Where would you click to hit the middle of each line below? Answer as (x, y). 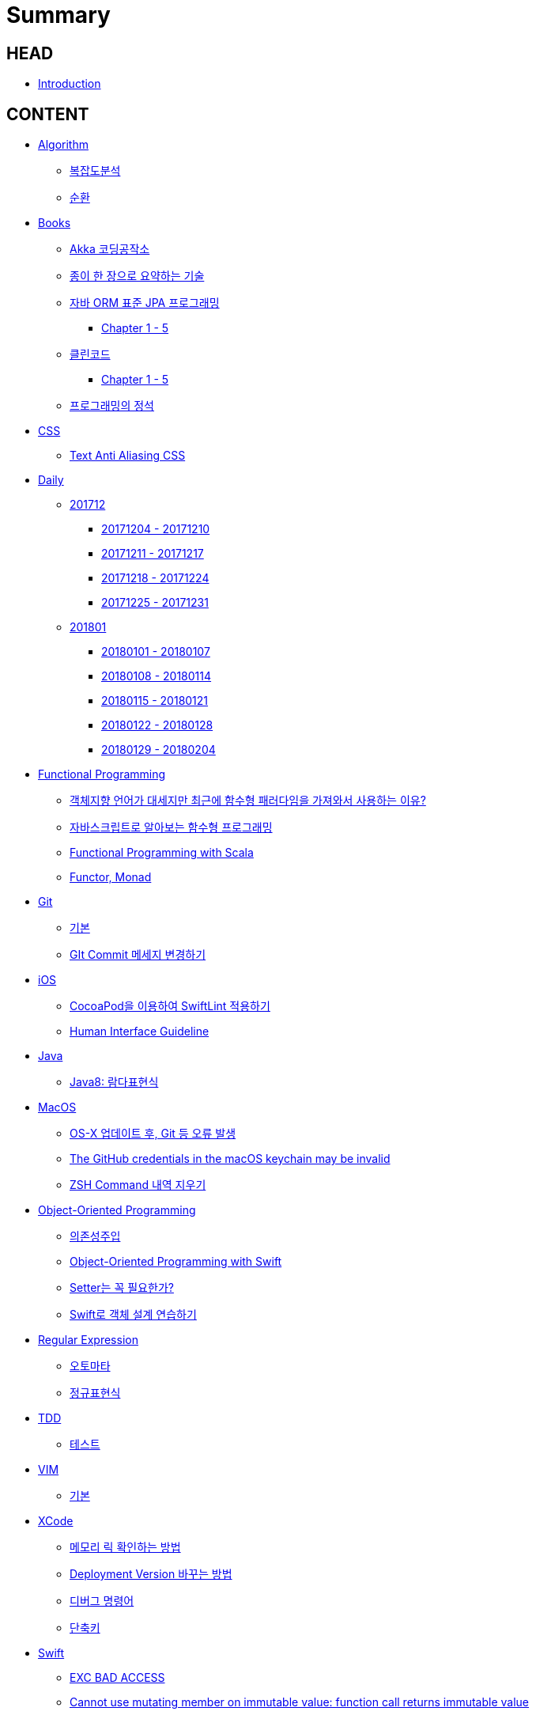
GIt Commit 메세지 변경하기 (138, 955)
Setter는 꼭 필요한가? (122, 1288)
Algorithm (63, 145)
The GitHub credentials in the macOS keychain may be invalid (230, 1159)
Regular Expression (88, 1340)
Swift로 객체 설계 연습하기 (133, 1315)
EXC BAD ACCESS (117, 1678)
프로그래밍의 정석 (112, 406)
